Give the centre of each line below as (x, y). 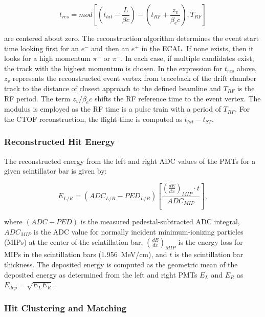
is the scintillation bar (209, 254)
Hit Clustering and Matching (65, 308)
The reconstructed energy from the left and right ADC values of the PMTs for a (130, 161)
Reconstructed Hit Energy (60, 142)
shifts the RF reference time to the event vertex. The (178, 98)
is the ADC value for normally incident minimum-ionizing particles (138, 232)
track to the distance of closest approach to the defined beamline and (113, 88)
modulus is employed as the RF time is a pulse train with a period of (113, 109)
